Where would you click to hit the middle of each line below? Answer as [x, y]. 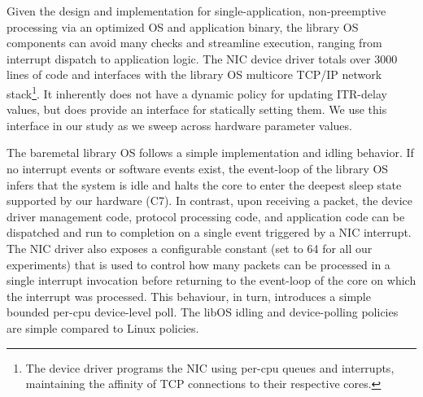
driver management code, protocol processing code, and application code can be [206, 216]
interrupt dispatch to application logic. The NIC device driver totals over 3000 [202, 58]
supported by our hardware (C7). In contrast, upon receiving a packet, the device [209, 201]
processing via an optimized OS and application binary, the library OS [183, 26]
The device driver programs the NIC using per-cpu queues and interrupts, [210, 367]
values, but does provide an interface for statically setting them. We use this [197, 109]
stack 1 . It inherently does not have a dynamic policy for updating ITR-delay [197, 92]
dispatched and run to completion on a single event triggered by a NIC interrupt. [209, 232]
